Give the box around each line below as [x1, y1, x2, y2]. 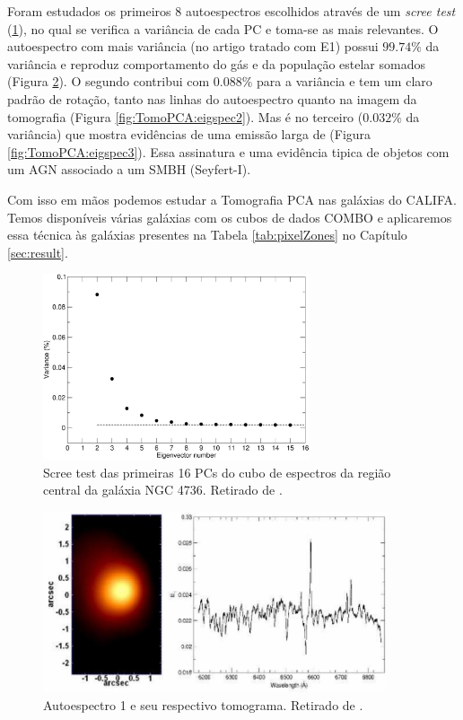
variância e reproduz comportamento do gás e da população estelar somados [7, 54, 425, 73]
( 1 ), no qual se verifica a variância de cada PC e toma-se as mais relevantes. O [7, 19, 439, 38]
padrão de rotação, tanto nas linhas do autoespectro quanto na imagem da [7, 89, 417, 108]
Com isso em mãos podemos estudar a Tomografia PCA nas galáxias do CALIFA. [7, 189, 457, 208]
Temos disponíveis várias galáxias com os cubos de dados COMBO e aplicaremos [7, 207, 452, 226]
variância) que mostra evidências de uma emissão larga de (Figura [7, 125, 371, 144]
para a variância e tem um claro [257, 72, 432, 91]
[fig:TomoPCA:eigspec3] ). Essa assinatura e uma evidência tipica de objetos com [7, 142, 450, 161]
